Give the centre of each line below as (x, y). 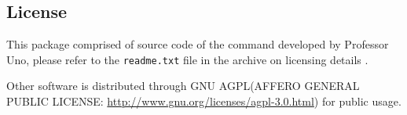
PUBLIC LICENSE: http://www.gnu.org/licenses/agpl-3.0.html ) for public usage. (204, 101)
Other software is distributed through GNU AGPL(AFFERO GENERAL (183, 86)
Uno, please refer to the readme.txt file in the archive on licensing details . (187, 59)
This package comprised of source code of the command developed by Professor (198, 44)
